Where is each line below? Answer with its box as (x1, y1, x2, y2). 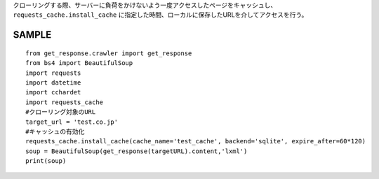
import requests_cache (25, 98, 104, 106)
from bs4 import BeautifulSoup (25, 59, 133, 67)
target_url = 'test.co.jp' (25, 117, 119, 126)
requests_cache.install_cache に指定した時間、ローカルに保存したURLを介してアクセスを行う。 (13, 10, 308, 19)
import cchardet (25, 88, 81, 96)
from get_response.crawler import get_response (25, 49, 192, 57)
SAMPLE (13, 29, 52, 41)
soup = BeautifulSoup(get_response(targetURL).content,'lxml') (25, 147, 248, 155)
